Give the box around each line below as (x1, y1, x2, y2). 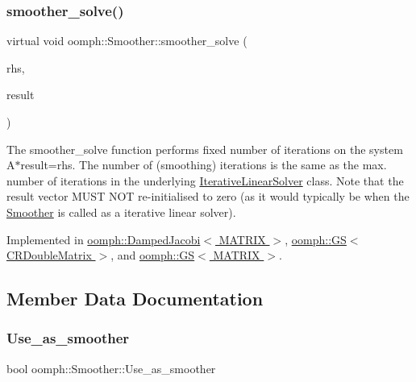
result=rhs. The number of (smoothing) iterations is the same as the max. (20, 156, 387, 173)
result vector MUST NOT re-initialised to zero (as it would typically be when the (6, 188, 410, 205)
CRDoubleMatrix (6, 247, 92, 264)
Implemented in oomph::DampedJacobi (6, 230, 201, 247)
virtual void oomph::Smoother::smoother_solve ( (6, 32, 248, 49)
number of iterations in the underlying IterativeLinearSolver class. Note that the (6, 172, 404, 189)
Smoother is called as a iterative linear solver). (6, 203, 236, 220)
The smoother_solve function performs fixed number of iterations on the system (6, 140, 403, 157)
